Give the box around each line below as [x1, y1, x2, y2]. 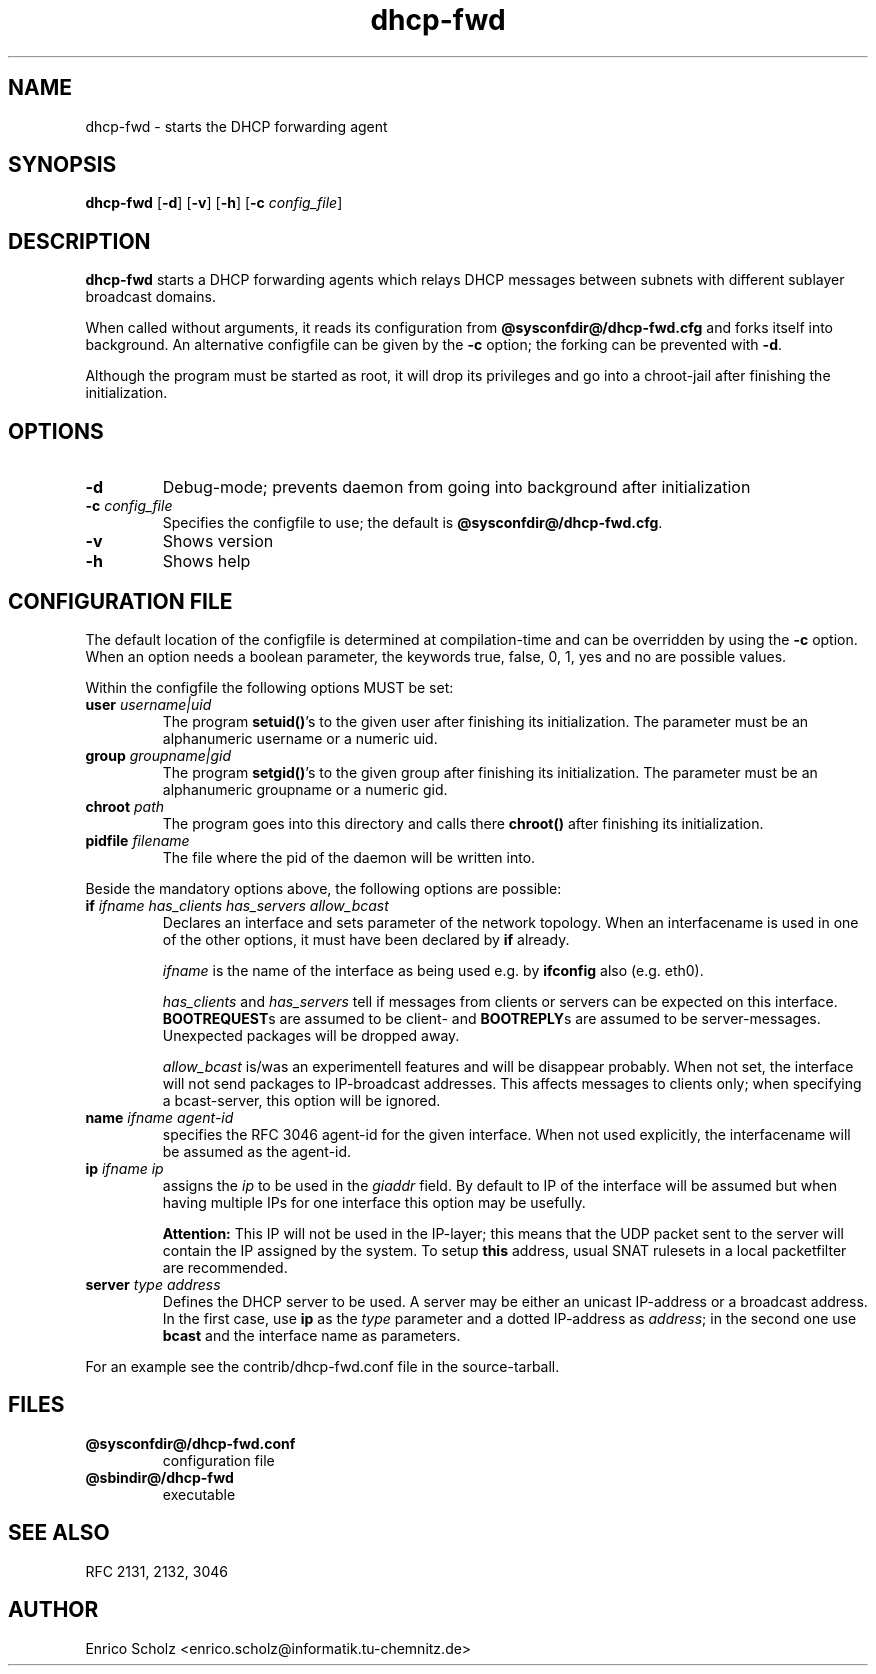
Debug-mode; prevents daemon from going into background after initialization [162, 477, 751, 498]
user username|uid [85, 695, 212, 713]
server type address [85, 1275, 221, 1293]
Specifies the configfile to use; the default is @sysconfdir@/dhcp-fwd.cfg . [162, 514, 663, 532]
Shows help [162, 551, 251, 572]
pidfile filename [85, 831, 190, 849]
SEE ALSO [8, 1520, 110, 1546]
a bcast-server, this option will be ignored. [162, 1091, 441, 1109]
